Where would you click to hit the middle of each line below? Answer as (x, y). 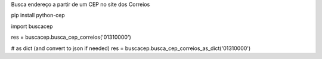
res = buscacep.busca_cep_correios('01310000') (71, 37)
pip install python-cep (38, 15)
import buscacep (32, 26)
